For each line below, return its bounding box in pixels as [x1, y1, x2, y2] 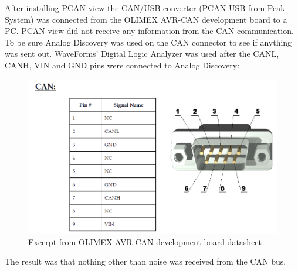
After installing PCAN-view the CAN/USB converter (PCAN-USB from [5, 2, 265, 13]
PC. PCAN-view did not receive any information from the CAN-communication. [5, 25, 294, 37]
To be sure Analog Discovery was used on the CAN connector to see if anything [5, 36, 292, 48]
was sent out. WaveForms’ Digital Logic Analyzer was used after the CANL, [5, 47, 279, 60]
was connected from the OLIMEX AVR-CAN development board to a [36, 13, 287, 25]
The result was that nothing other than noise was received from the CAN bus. [5, 255, 286, 267]
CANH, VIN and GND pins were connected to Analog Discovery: [5, 59, 240, 71]
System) [5, 13, 34, 25]
